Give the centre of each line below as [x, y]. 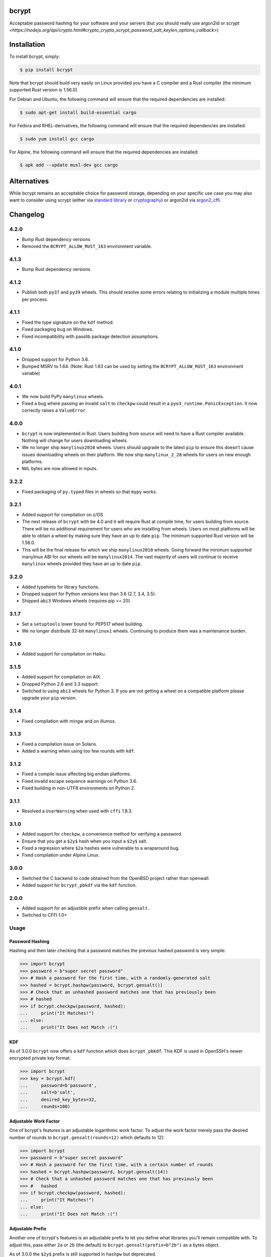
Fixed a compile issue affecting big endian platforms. [77, 774]
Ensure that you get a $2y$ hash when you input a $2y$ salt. [85, 841]
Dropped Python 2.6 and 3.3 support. [60, 684]
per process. [35, 299]
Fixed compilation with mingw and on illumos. [69, 721]
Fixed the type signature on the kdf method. [68, 322]
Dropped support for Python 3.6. [55, 359]
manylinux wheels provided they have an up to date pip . [82, 564]
